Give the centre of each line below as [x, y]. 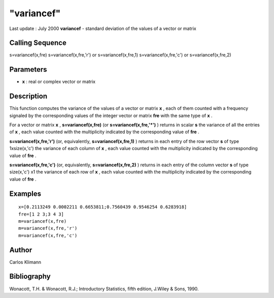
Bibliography [30, 276]
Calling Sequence [38, 43]
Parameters [28, 69]
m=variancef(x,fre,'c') [48, 235]
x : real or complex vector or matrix [59, 82]
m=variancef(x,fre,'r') [48, 228]
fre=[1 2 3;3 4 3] [41, 214]
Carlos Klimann [25, 262]
